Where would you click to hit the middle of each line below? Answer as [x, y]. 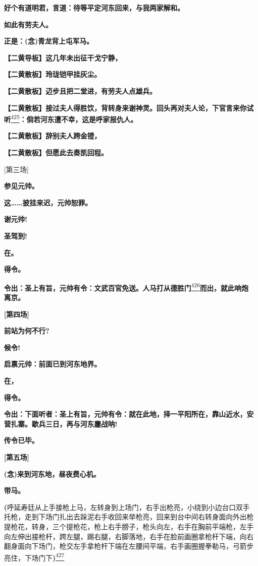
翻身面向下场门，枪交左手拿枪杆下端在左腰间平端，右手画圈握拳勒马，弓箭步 [129, 546]
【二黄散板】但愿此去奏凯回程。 [56, 152]
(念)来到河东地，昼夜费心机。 [52, 473]
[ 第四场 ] [17, 314]
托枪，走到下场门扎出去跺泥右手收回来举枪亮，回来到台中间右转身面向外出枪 [129, 517]
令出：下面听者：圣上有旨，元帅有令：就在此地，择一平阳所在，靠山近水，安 [129, 414]
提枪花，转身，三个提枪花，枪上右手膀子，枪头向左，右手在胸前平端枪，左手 [129, 526]
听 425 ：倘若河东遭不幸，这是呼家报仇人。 [71, 118]
